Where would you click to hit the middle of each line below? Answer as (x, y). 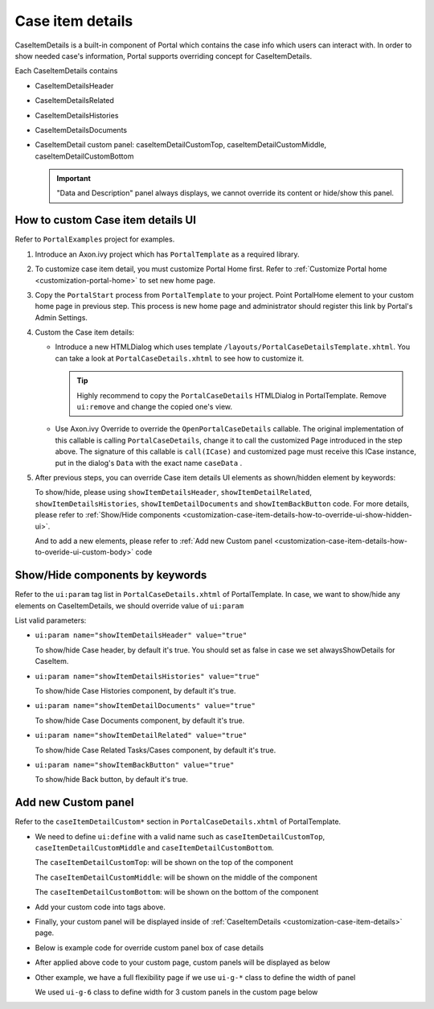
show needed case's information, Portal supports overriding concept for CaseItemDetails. (164, 56)
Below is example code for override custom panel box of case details (149, 947)
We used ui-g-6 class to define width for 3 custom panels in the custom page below (176, 992)
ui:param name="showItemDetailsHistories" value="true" (147, 676)
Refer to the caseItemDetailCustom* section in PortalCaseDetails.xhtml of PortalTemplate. (178, 822)
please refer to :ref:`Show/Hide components (108, 515)
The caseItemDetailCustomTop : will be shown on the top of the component (164, 863)
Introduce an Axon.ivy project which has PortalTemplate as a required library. (168, 254)
